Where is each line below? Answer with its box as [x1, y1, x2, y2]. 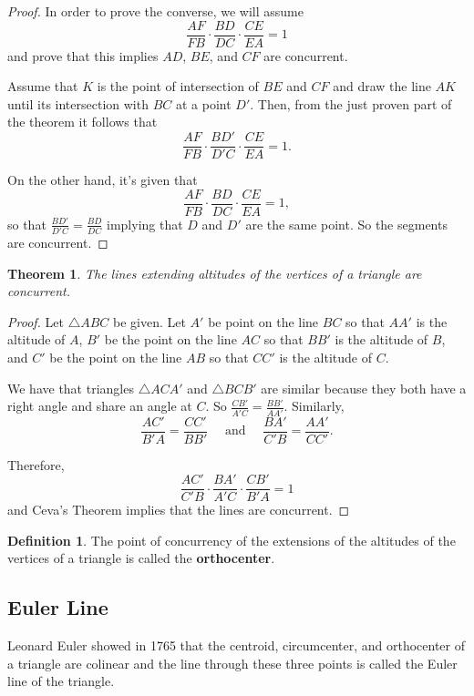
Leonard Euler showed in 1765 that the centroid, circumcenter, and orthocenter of [7, 636, 466, 655]
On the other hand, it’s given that [7, 170, 198, 189]
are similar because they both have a [261, 378, 467, 397]
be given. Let [113, 312, 186, 331]
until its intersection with [7, 94, 149, 113]
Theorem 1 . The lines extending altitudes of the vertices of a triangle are [7, 263, 422, 282]
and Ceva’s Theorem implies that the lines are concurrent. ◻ [7, 500, 350, 519]
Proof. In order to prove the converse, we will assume [7, 2, 304, 20]
